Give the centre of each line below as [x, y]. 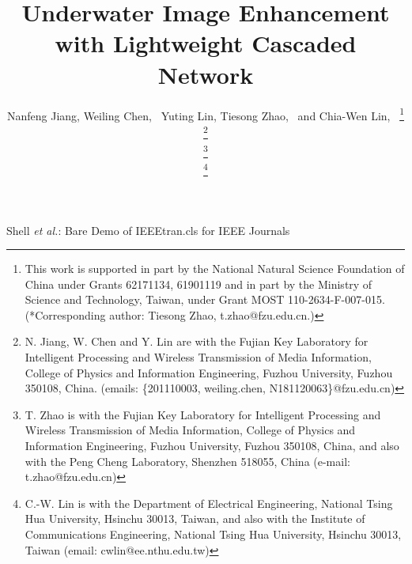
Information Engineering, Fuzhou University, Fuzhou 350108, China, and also [212, 446]
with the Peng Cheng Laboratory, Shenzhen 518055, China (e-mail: [187, 461]
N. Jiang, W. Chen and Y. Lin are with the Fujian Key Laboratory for [197, 341]
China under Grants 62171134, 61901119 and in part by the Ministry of [198, 284]
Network [206, 74]
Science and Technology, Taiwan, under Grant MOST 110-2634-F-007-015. [205, 299]
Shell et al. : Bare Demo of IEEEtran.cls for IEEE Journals [148, 230]
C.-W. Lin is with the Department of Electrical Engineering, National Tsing [209, 503]
